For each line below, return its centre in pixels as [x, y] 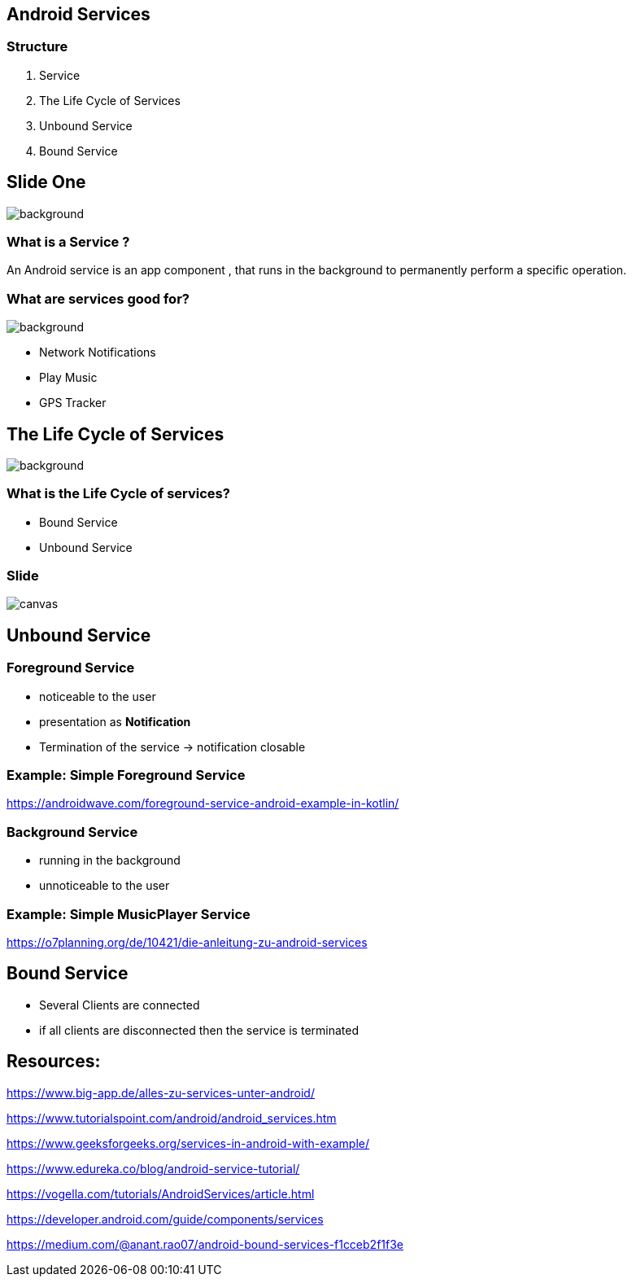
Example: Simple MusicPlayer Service [129, 914]
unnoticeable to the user [105, 886]
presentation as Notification [115, 721]
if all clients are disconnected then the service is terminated [199, 1030]
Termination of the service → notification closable [172, 747]
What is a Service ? [68, 242]
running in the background [110, 860]
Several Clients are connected [120, 1005]
